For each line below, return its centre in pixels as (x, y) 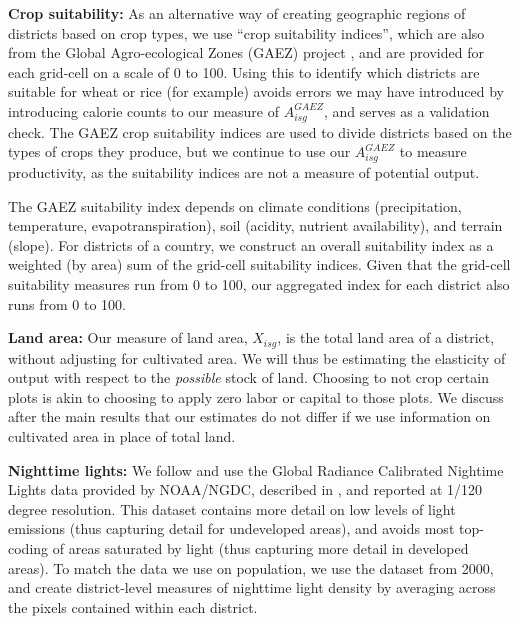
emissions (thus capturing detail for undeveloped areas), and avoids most (231, 528)
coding (28, 547)
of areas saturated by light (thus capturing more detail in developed (260, 547)
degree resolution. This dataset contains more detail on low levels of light (232, 508)
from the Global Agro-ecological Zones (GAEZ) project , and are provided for (246, 52)
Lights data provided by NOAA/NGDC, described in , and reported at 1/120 (245, 489)
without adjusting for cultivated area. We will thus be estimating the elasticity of (257, 357)
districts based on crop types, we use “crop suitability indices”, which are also (246, 32)
